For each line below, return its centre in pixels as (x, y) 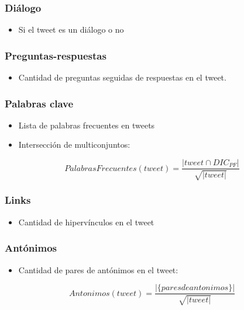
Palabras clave (39, 103)
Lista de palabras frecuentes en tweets (87, 125)
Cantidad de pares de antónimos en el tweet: (98, 269)
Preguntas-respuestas (56, 55)
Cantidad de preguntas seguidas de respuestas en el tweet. (122, 77)
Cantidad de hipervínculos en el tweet (86, 222)
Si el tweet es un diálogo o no (71, 29)
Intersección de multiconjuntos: (74, 144)
